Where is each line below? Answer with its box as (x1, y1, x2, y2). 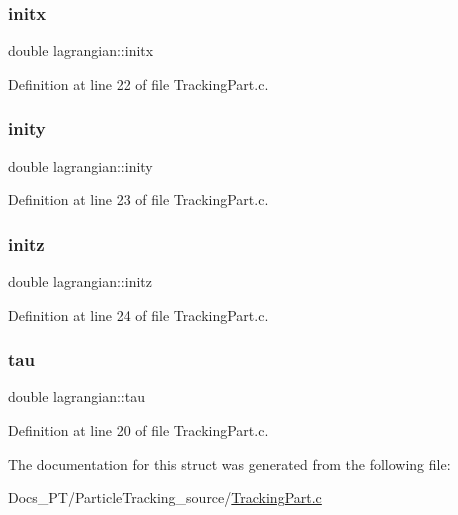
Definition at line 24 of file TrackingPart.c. (8, 304, 269, 325)
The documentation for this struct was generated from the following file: (8, 453, 451, 474)
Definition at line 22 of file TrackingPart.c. (8, 73, 269, 94)
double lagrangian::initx (8, 40, 154, 61)
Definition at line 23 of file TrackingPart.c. (8, 189, 269, 210)
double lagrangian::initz (8, 271, 152, 292)
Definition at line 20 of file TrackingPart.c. (8, 420, 269, 441)
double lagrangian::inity (8, 155, 153, 176)
